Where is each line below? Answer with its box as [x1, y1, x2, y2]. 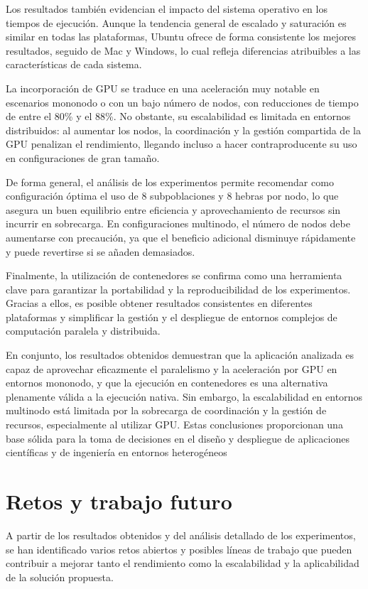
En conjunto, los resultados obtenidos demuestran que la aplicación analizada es [6, 347, 354, 362]
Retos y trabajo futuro [6, 487, 232, 515]
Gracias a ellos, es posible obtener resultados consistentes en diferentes [6, 296, 313, 310]
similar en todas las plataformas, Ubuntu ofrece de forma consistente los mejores [6, 29, 357, 44]
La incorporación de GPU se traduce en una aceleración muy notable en [6, 80, 320, 95]
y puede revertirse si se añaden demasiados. [6, 244, 195, 259]
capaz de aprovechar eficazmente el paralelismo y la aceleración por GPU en [6, 361, 337, 376]
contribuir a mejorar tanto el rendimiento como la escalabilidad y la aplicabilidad [6, 556, 359, 571]
